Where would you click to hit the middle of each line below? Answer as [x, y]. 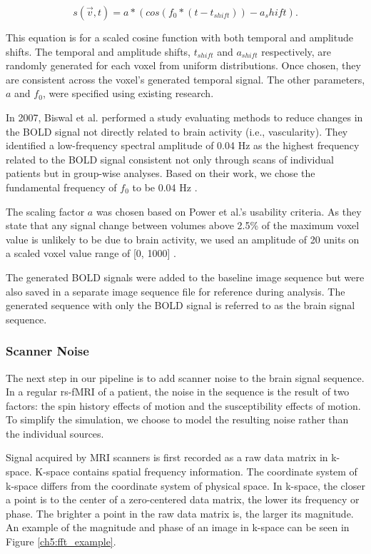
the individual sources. [55, 433]
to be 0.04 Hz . [165, 187]
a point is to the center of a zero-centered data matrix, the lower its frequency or [183, 499]
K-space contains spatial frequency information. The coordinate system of [196, 472]
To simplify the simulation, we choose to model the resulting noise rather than [177, 419]
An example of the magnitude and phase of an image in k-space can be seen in [178, 527]
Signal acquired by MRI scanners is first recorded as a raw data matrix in [167, 457]
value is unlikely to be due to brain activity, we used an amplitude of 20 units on [183, 239]
